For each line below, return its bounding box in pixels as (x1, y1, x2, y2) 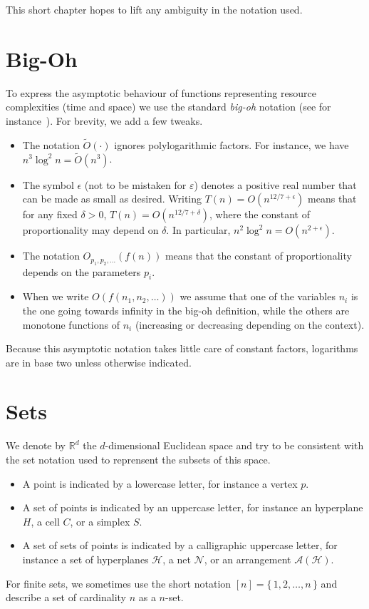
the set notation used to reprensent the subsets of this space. (6, 452, 271, 467)
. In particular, (166, 222, 231, 237)
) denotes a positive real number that (194, 177, 357, 192)
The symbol (22, 177, 74, 192)
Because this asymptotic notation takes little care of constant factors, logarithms (6, 341, 358, 356)
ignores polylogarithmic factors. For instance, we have (114, 137, 349, 152)
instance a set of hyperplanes (22, 551, 149, 566)
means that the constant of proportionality (165, 248, 352, 263)
